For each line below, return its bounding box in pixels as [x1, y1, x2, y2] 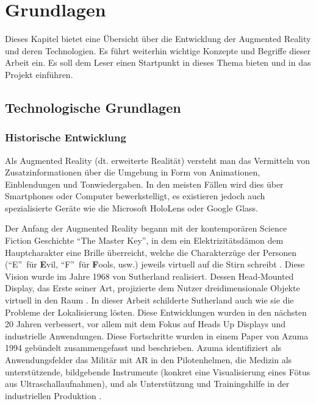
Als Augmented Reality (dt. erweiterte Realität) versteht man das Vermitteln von [5, 154, 311, 166]
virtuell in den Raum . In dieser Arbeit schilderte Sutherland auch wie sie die [5, 294, 294, 307]
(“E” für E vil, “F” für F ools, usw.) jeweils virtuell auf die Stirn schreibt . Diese [5, 258, 305, 271]
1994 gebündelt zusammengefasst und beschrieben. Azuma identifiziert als [5, 341, 282, 354]
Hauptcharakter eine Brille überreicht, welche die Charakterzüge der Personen [5, 246, 296, 258]
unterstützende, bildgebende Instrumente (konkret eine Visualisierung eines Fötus [5, 365, 311, 378]
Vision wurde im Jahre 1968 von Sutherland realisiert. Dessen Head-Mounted [5, 269, 294, 282]
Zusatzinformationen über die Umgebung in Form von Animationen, [5, 166, 260, 179]
